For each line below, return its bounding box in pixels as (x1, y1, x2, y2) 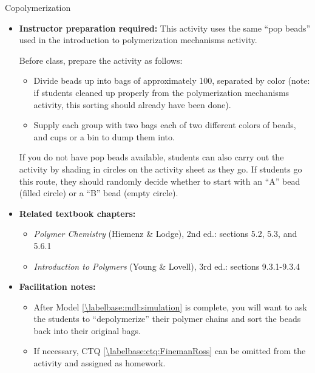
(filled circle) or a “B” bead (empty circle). (19, 187, 178, 199)
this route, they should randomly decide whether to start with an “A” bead (19, 174, 300, 187)
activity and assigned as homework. (33, 357, 166, 369)
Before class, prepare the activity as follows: (19, 53, 183, 66)
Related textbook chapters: (19, 207, 136, 219)
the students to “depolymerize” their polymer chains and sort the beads (33, 312, 301, 325)
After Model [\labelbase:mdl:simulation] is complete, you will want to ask (33, 300, 307, 313)
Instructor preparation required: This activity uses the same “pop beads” (19, 21, 311, 34)
